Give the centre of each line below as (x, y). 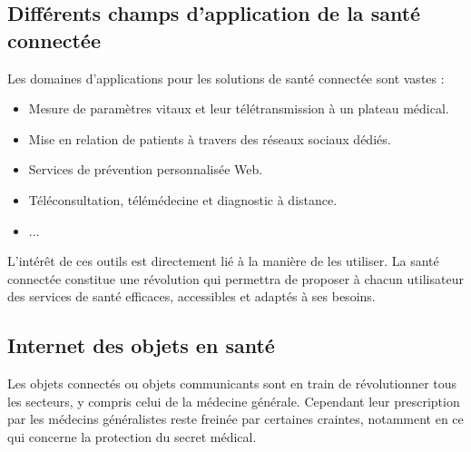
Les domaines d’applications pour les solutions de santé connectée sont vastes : (226, 78)
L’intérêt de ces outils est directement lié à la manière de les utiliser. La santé (223, 261)
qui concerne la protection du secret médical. (132, 436)
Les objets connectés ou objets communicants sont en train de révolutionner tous (232, 383)
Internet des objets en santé (141, 345)
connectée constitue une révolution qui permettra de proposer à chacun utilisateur (235, 278)
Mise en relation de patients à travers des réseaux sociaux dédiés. (210, 138)
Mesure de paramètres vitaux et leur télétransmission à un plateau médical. (239, 108)
